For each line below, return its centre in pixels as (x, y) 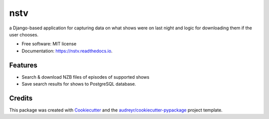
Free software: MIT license (49, 44)
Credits (21, 98)
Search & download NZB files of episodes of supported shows (85, 77)
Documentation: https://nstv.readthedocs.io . (67, 51)
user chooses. (24, 34)
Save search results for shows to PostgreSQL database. (79, 84)
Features (23, 65)
